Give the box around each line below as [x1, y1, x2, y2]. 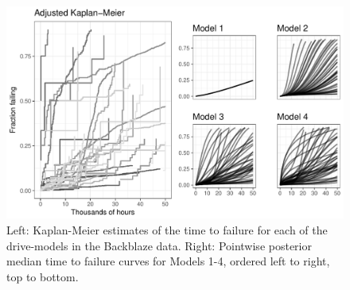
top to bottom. [6, 268, 79, 284]
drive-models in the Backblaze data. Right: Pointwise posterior [6, 237, 312, 253]
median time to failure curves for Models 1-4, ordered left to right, [6, 253, 330, 269]
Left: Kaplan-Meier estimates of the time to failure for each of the [6, 222, 328, 238]
